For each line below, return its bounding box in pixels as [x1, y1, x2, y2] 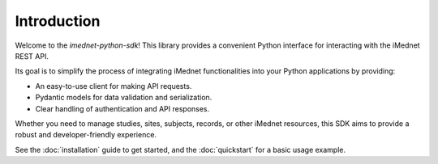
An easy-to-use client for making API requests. [35, 81, 192, 90]
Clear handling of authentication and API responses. [35, 103, 210, 113]
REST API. [15, 51, 49, 61]
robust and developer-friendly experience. [15, 130, 157, 140]
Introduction [15, 12, 101, 30]
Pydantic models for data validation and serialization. [35, 93, 213, 103]
